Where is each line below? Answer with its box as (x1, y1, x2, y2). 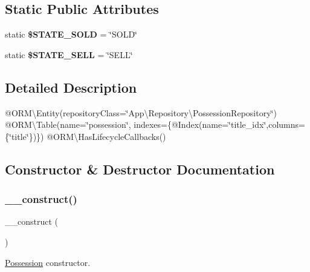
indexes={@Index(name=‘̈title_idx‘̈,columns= (134, 118, 305, 131)
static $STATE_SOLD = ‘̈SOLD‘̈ (5, 28, 138, 41)
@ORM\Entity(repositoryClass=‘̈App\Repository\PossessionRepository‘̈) (5, 106, 277, 119)
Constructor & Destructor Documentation (5, 159, 275, 178)
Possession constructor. (5, 256, 91, 268)
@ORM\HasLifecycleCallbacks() (47, 130, 166, 142)
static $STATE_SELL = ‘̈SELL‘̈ (5, 48, 133, 61)
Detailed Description (5, 78, 137, 96)
